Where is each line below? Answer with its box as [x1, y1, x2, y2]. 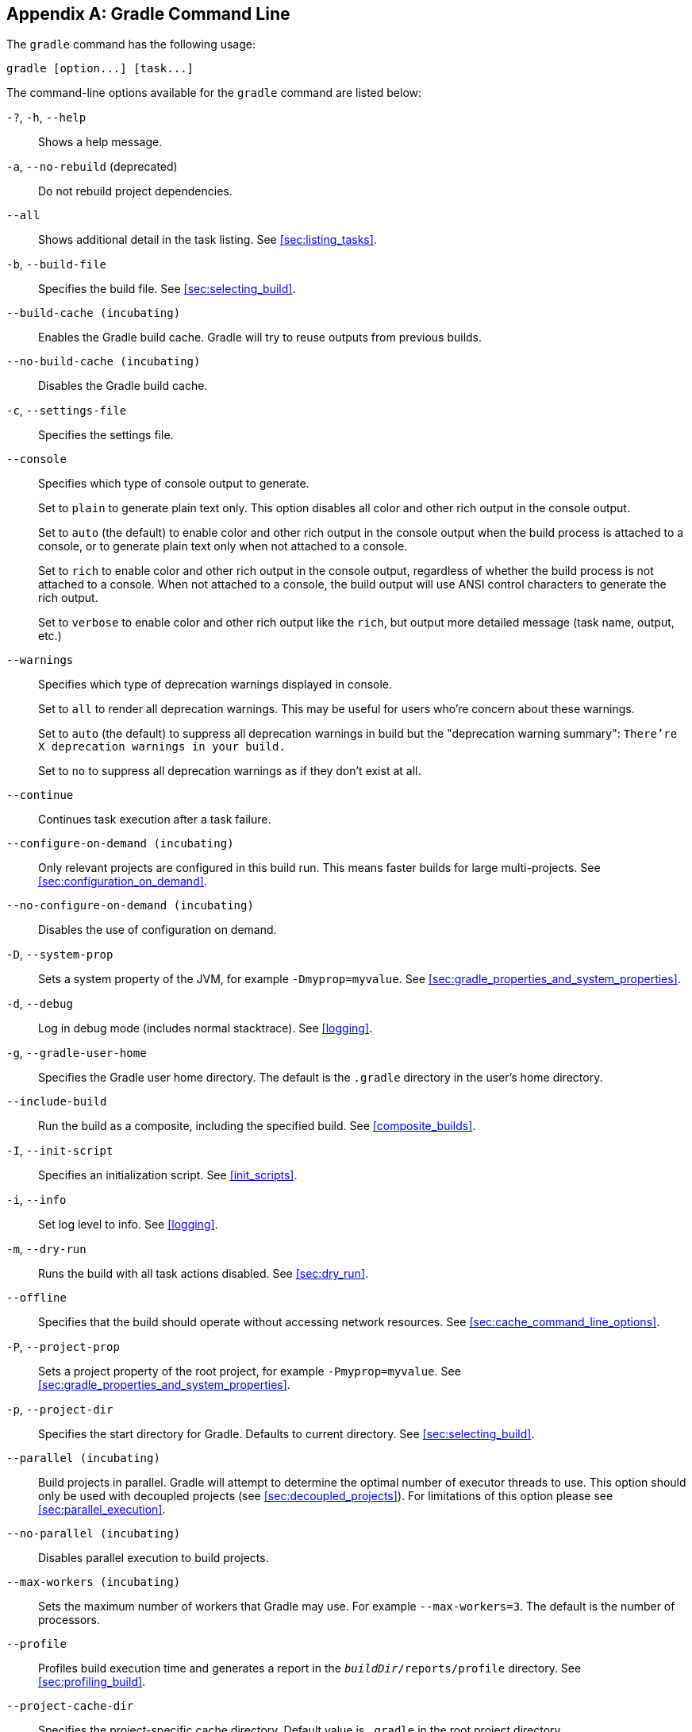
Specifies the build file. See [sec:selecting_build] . [38, 282, 296, 296]
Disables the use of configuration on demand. [38, 923, 277, 937]
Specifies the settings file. [38, 428, 174, 442]
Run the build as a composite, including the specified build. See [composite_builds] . [38, 1119, 476, 1133]
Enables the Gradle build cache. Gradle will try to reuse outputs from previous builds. [38, 330, 482, 345]
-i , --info [6, 1193, 67, 1207]
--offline [6, 1291, 67, 1305]
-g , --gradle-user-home [6, 1046, 147, 1060]
